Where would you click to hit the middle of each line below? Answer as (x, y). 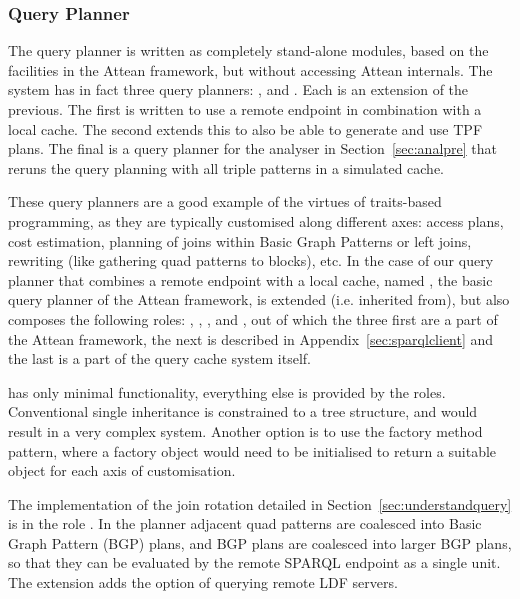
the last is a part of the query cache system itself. (159, 358)
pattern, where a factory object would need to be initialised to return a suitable (252, 450)
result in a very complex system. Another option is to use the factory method (245, 430)
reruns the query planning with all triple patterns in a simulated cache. (226, 167)
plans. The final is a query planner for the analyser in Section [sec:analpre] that (253, 148)
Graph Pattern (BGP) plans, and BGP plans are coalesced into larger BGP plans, (260, 542)
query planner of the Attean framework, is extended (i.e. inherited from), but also (259, 299)
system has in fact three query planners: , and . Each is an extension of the (238, 89)
